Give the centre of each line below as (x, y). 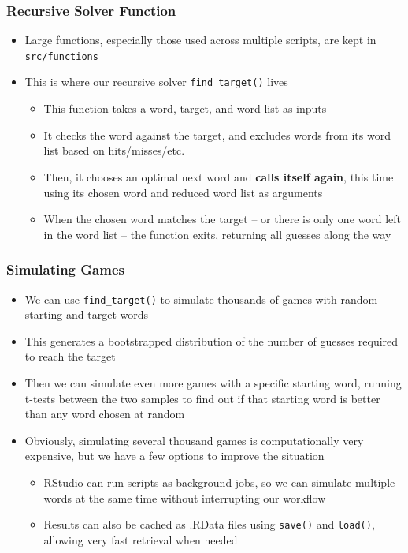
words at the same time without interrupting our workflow (185, 497)
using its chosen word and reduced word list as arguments (183, 192)
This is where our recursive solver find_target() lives (156, 82)
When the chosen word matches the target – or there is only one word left (223, 219)
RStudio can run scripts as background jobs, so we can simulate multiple (219, 482)
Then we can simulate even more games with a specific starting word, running (213, 382)
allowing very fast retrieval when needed (141, 539)
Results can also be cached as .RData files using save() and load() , (209, 524)
